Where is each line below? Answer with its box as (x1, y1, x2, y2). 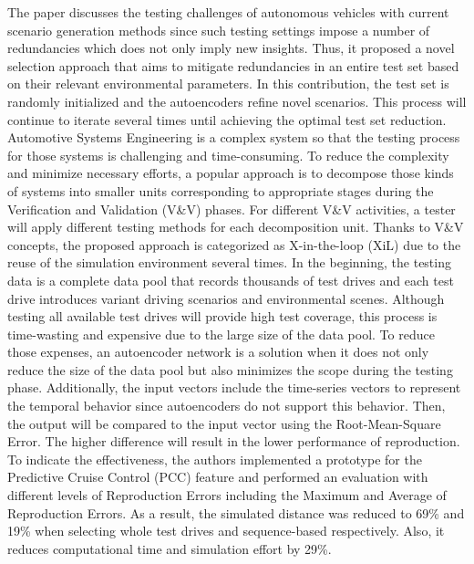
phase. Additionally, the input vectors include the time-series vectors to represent (7, 378, 461, 397)
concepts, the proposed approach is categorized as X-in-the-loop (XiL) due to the (7, 235, 461, 254)
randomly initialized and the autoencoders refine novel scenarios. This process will (7, 91, 467, 110)
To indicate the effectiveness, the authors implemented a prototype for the (7, 449, 422, 468)
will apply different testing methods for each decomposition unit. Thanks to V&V (7, 217, 464, 236)
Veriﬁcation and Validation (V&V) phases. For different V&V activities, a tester (7, 199, 456, 218)
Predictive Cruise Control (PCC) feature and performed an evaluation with (7, 467, 428, 486)
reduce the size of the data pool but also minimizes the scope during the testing (7, 360, 453, 379)
